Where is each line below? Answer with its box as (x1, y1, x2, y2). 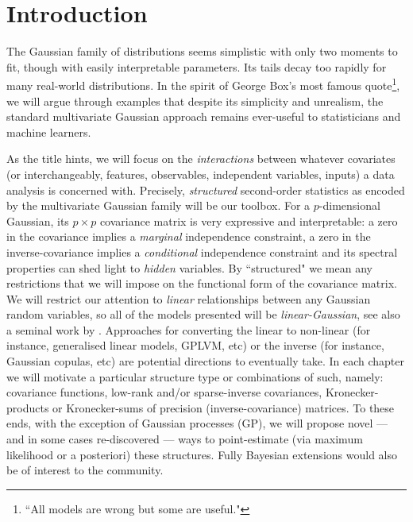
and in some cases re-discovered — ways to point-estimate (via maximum (6, 431, 363, 447)
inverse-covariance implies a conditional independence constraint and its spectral (6, 243, 398, 260)
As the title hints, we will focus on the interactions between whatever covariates (6, 150, 396, 167)
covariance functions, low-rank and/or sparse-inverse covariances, (6, 384, 322, 400)
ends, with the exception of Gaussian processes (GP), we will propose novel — (6, 415, 388, 431)
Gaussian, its (6, 212, 69, 229)
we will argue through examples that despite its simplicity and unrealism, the (6, 92, 384, 109)
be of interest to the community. (6, 462, 164, 478)
